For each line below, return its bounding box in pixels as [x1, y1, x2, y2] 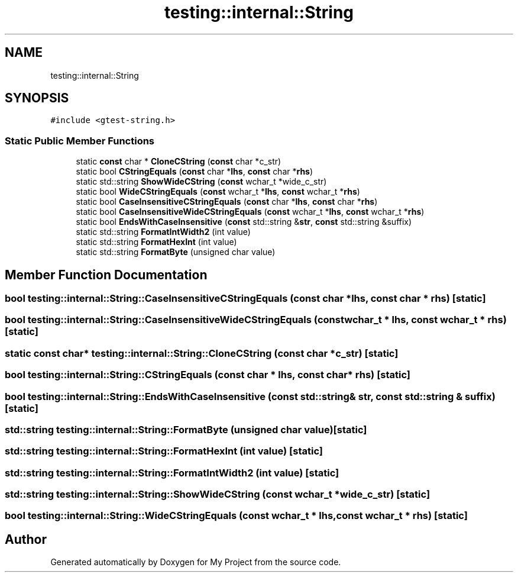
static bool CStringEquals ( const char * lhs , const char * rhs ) [76, 166, 313, 177]
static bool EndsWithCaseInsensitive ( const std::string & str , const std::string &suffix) [76, 217, 412, 227]
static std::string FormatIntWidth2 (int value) [76, 227, 251, 237]
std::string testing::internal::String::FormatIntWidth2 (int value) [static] [5, 466, 339, 479]
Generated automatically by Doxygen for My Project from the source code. [50, 557, 341, 568]
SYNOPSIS [5, 91, 69, 106]
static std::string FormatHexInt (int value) [76, 237, 237, 247]
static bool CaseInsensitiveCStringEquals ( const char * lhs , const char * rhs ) [76, 196, 378, 207]
